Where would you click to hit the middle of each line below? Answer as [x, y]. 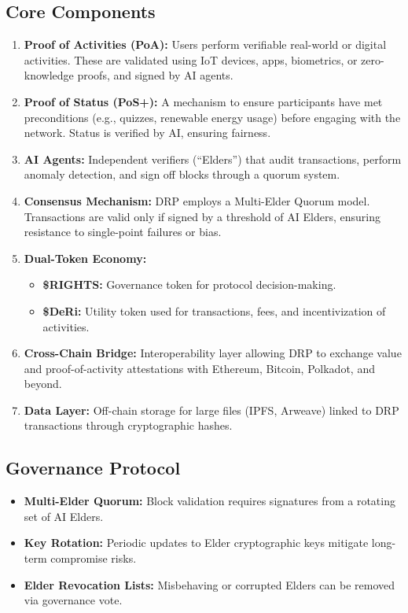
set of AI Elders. [64, 516]
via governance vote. [73, 600]
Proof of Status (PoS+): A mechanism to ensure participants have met [203, 101]
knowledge [49, 75]
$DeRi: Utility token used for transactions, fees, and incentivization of [214, 310]
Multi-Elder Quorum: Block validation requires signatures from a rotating [210, 501]
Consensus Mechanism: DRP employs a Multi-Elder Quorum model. [197, 200]
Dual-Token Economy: [85, 258]
